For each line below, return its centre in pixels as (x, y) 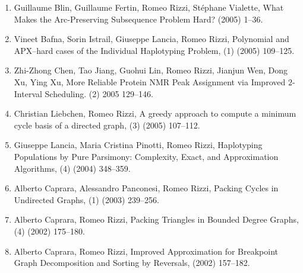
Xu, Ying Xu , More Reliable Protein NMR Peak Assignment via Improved (150, 81)
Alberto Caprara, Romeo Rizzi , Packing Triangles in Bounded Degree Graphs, (156, 219)
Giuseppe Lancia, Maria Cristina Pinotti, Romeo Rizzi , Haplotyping (138, 145)
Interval (28, 93)
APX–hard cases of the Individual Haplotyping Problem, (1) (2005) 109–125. (154, 50)
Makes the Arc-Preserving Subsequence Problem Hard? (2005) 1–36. (138, 19)
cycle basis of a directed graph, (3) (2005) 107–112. (107, 125)
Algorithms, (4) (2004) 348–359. (72, 168)
